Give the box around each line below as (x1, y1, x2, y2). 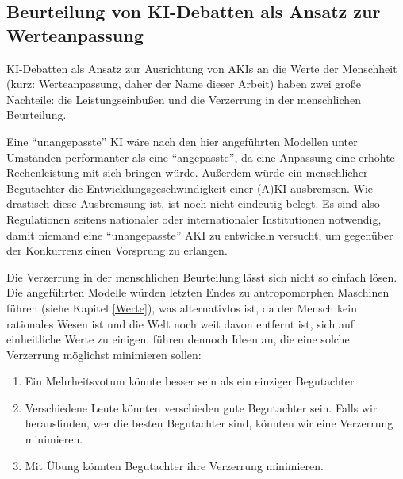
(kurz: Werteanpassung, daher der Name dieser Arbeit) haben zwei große (6, 75, 361, 92)
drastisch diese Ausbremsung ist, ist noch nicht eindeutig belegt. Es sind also (6, 195, 380, 212)
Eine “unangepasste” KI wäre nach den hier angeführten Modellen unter (6, 132, 358, 149)
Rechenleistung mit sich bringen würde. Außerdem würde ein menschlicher (6, 164, 368, 181)
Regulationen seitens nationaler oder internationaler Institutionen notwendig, (6, 210, 382, 227)
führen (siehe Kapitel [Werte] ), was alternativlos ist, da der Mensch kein (6, 299, 357, 316)
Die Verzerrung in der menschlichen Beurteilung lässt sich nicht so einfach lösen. (6, 268, 397, 285)
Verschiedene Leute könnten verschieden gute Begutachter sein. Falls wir (25, 399, 378, 416)
